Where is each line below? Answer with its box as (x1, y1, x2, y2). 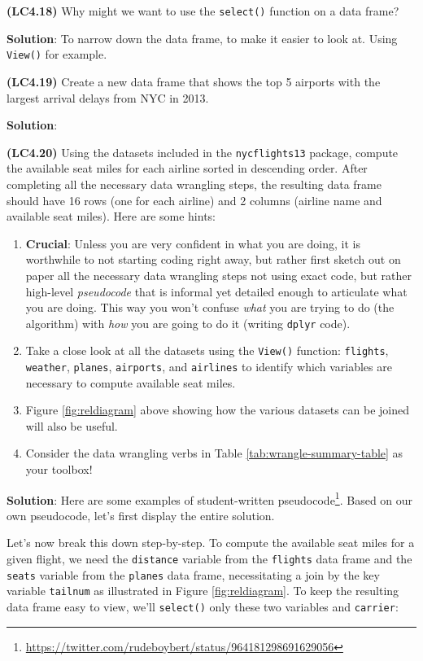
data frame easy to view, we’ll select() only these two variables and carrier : (7, 598, 399, 615)
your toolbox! (25, 461, 93, 478)
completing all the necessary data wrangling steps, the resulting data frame (7, 175, 382, 192)
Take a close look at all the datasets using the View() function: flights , (25, 342, 389, 359)
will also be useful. (25, 417, 118, 434)
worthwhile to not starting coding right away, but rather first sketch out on (25, 251, 401, 268)
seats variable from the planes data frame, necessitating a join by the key (7, 566, 380, 583)
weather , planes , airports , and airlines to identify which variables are (25, 358, 392, 374)
